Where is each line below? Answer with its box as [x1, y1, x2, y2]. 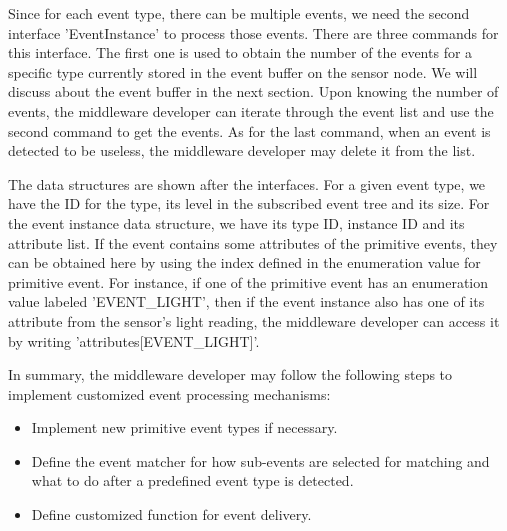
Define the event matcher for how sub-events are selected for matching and [31, 450, 490, 471]
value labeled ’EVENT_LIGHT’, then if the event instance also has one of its [8, 291, 485, 312]
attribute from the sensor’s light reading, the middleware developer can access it [8, 310, 500, 331]
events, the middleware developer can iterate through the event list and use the [8, 100, 494, 121]
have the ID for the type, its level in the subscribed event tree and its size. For [8, 193, 490, 214]
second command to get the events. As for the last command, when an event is [8, 120, 491, 141]
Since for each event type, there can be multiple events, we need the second [8, 3, 470, 23]
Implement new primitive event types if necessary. [31, 417, 338, 438]
